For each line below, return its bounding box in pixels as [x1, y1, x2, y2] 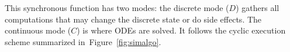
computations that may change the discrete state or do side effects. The [5, 13, 262, 25]
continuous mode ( [5, 24, 71, 36]
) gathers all [236, 2, 279, 13]
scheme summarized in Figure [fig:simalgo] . [5, 35, 161, 47]
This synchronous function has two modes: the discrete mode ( [5, 2, 229, 13]
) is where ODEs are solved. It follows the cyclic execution [77, 24, 286, 36]
